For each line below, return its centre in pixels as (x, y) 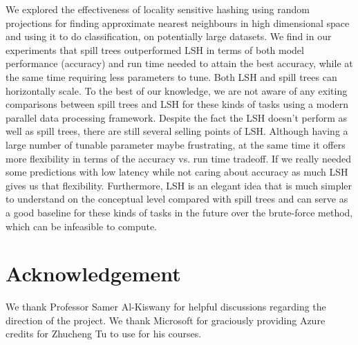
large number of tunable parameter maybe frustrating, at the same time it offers (176, 144)
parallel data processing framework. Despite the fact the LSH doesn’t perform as (177, 117)
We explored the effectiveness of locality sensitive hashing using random (158, 9)
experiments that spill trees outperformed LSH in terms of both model (155, 49)
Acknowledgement (93, 273)
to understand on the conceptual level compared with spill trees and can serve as (177, 199)
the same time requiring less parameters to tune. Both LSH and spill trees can (171, 76)
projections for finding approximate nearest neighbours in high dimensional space (178, 22)
